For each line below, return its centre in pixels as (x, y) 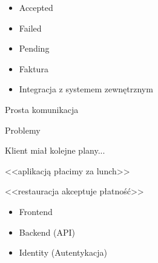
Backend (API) (47, 232)
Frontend (36, 211)
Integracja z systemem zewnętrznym (86, 89)
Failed (30, 28)
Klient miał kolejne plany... (55, 150)
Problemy (23, 130)
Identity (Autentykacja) (63, 252)
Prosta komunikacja (42, 109)
